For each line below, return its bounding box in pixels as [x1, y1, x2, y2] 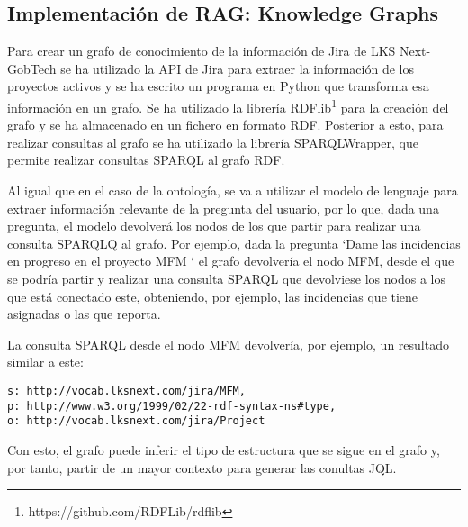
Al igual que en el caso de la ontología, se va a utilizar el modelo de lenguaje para [7, 181, 458, 200]
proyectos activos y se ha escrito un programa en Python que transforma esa [7, 77, 429, 95]
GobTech [7, 59, 57, 77]
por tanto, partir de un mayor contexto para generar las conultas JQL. [7, 458, 397, 477]
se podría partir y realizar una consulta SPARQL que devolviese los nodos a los [7, 268, 445, 287]
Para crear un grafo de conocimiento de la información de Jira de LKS [7, 41, 396, 60]
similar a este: [7, 352, 84, 371]
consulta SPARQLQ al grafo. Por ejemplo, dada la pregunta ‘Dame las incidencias [7, 233, 461, 252]
